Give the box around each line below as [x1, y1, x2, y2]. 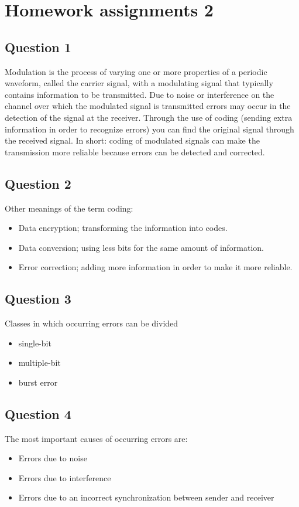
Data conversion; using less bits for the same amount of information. [18, 241, 264, 253]
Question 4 [5, 404, 71, 423]
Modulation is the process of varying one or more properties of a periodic [5, 65, 267, 77]
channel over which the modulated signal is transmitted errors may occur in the [5, 100, 291, 112]
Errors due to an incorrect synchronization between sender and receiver [18, 491, 274, 503]
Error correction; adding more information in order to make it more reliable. [18, 261, 293, 273]
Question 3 [5, 290, 71, 308]
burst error [18, 376, 58, 388]
